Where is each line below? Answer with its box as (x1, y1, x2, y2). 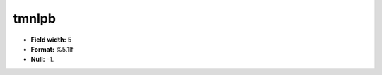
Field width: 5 (30, 35, 72, 44)
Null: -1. (30, 55, 54, 64)
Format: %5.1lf (30, 45, 74, 53)
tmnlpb (13, 11, 57, 26)
